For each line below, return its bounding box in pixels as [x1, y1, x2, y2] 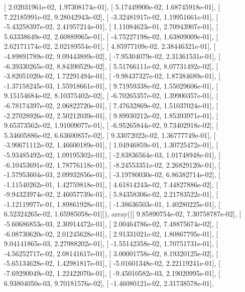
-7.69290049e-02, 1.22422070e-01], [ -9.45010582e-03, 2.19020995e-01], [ [4, 268, 220, 278]
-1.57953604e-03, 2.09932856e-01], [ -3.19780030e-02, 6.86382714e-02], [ [4, 169, 220, 180]
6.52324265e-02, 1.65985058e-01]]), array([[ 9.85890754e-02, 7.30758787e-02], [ [4, 208, 241, 219]
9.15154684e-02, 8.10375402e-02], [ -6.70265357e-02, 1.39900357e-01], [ [4, 90, 218, 101]
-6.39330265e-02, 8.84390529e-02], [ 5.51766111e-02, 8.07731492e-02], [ [4, 60, 218, 71]
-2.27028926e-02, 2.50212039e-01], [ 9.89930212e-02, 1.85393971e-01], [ [4, 110, 218, 120]
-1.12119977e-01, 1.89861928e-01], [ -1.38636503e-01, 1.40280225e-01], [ [4, 198, 220, 209]
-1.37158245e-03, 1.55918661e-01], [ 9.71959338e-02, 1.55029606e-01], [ [4, 80, 218, 91]
